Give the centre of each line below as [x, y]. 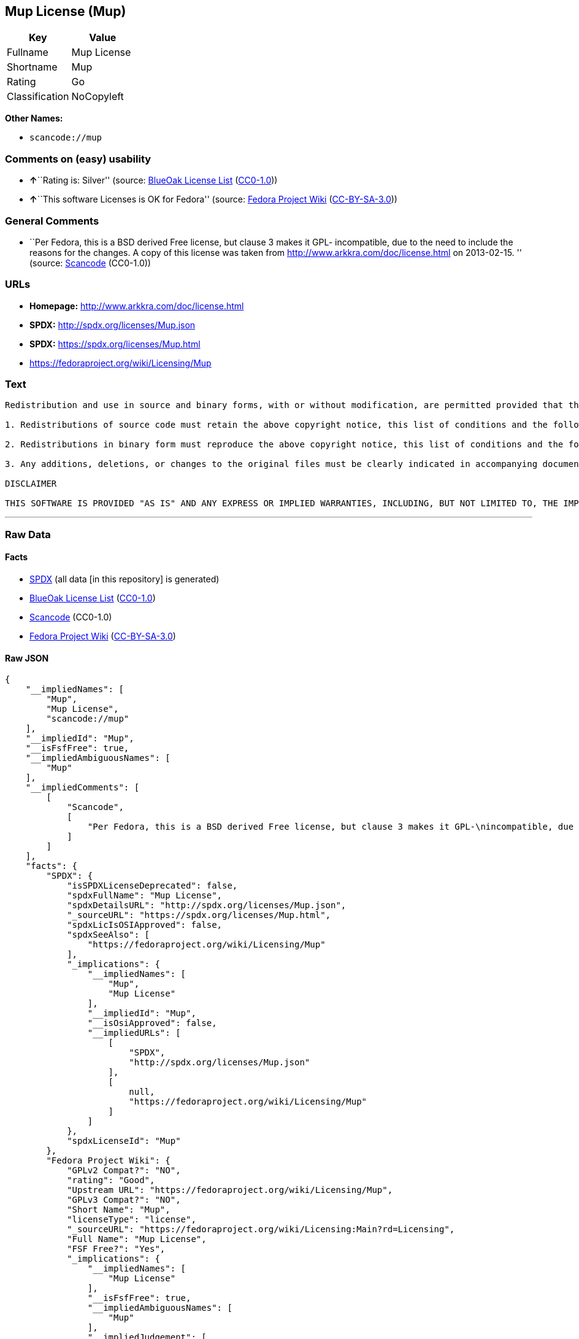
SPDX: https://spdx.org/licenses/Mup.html [115, 344]
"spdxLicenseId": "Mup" [124, 1141]
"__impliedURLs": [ [134, 1033]
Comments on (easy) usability [78, 159]
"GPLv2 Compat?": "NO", [124, 1171]
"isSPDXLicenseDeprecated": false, [152, 886]
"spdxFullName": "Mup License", [145, 896]
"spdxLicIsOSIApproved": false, [145, 925]
